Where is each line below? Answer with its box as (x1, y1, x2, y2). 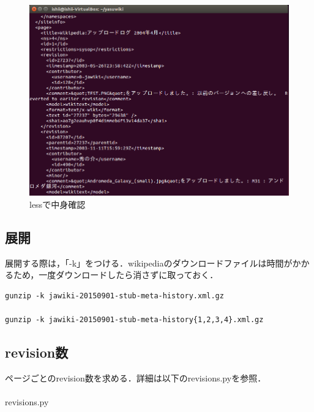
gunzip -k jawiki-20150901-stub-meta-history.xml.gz (5, 291, 224, 300)
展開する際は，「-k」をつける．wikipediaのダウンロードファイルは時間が (5, 256, 293, 269)
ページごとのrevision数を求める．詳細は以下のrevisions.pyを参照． (5, 371, 266, 384)
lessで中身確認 (29, 197, 86, 210)
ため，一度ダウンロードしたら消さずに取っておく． (13, 268, 219, 281)
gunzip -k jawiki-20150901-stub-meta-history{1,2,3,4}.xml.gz (5, 315, 264, 325)
